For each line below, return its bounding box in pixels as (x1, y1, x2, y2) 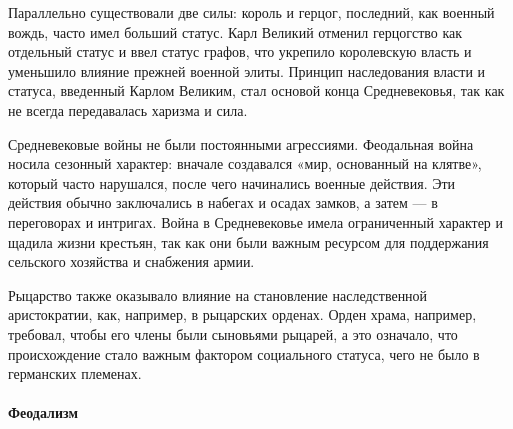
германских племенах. (8, 363, 142, 384)
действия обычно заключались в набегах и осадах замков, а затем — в (8, 192, 438, 213)
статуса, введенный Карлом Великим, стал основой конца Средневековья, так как (8, 80, 505, 101)
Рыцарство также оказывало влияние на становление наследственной (8, 284, 428, 305)
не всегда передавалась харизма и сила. (8, 99, 248, 120)
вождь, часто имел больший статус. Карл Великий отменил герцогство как (8, 21, 463, 42)
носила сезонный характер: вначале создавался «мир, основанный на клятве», (8, 153, 482, 174)
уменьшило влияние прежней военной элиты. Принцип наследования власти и (8, 60, 486, 81)
